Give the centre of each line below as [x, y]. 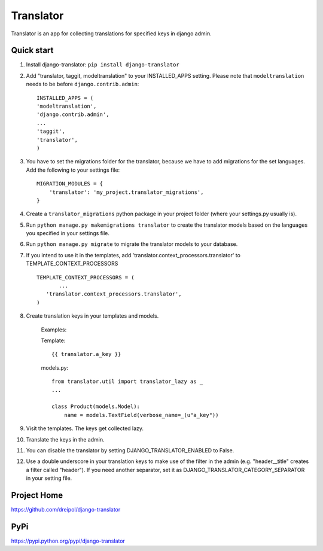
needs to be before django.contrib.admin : [83, 84]
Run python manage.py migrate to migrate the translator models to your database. [132, 244]
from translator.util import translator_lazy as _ [127, 382]
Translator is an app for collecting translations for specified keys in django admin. [111, 34]
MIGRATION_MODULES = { [70, 184]
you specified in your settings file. [68, 233]
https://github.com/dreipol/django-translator [66, 509]
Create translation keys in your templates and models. [92, 316]
